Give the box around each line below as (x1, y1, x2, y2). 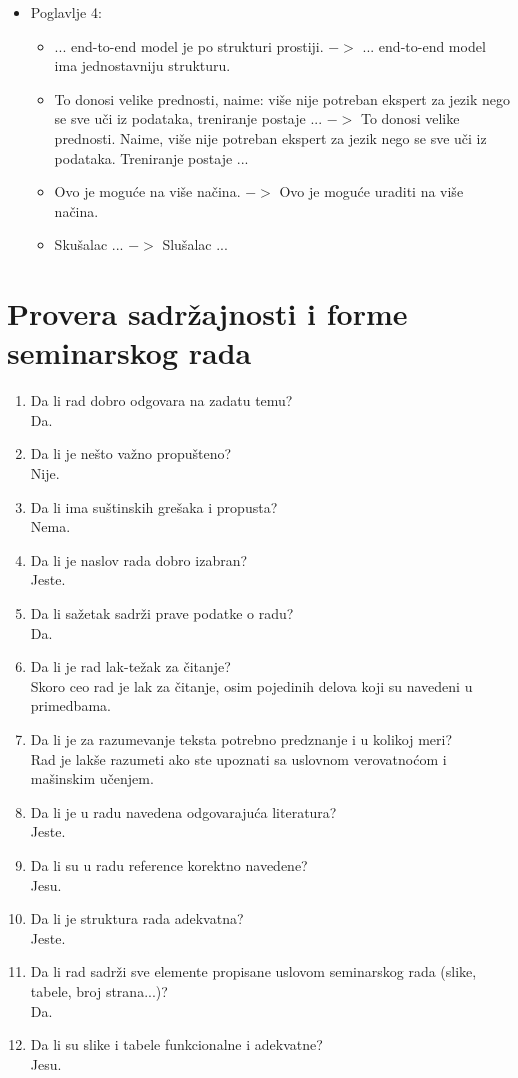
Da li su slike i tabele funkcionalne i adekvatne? (30, 1034, 323, 1055)
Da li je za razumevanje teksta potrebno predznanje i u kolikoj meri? (30, 728, 452, 749)
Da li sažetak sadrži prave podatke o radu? (30, 603, 294, 623)
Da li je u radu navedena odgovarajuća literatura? (30, 801, 337, 822)
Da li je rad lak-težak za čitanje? (30, 656, 231, 677)
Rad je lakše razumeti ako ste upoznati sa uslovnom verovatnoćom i (30, 748, 447, 769)
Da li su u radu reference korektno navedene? (30, 854, 308, 875)
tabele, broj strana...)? (30, 980, 168, 1001)
